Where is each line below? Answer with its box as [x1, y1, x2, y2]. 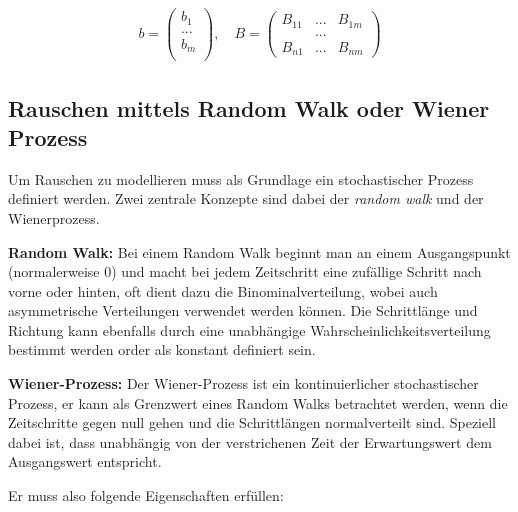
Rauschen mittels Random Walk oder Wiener [8, 92, 490, 123]
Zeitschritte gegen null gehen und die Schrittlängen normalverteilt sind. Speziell [8, 412, 497, 433]
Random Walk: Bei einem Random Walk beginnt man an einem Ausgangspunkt [8, 241, 511, 262]
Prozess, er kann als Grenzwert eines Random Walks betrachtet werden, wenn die [8, 392, 508, 413]
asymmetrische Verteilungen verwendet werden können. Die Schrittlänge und [8, 300, 478, 321]
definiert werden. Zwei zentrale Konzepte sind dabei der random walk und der [8, 188, 484, 209]
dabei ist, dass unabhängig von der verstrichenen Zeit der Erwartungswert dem [8, 431, 492, 452]
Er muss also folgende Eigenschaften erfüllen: [8, 485, 284, 506]
